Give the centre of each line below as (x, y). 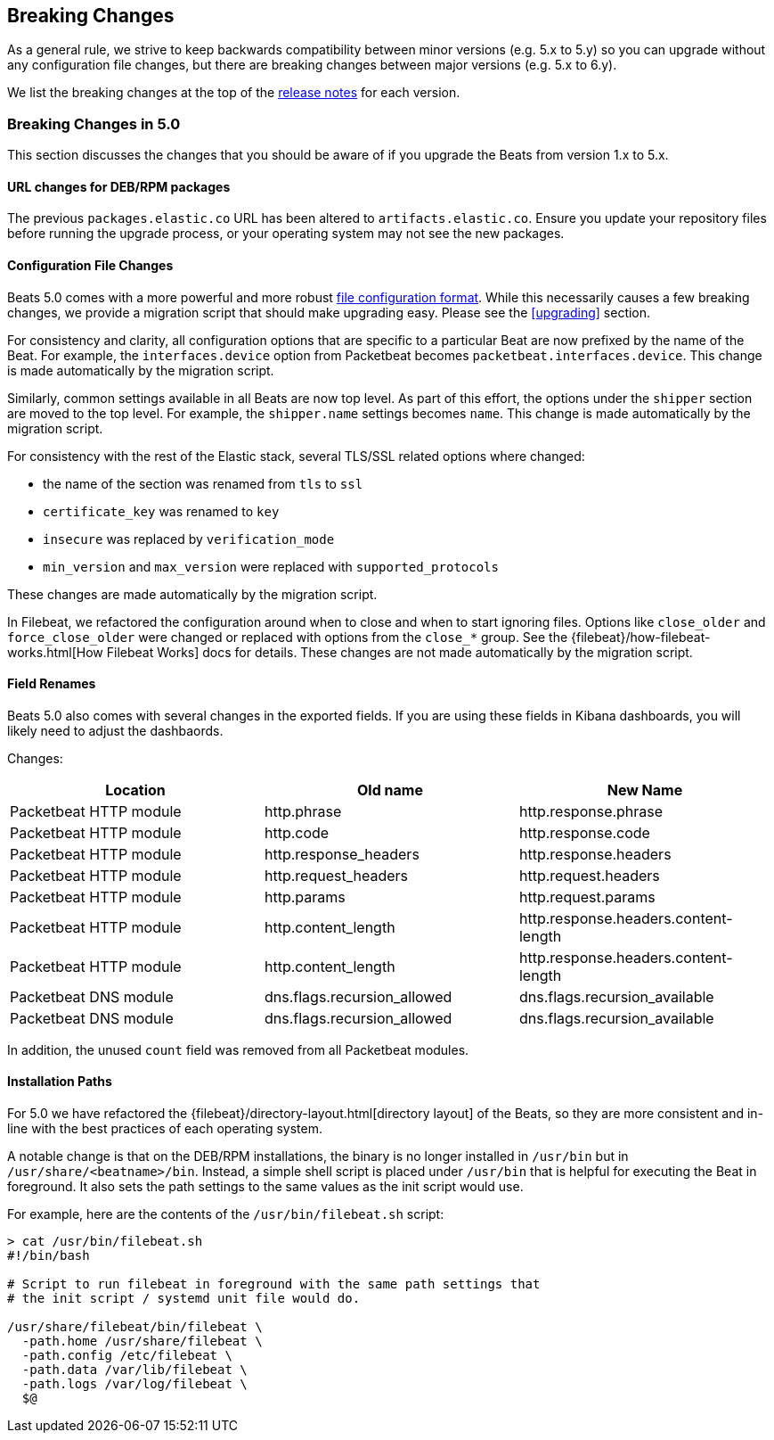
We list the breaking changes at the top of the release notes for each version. (234, 93)
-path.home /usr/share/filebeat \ (142, 1341)
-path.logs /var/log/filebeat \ (134, 1384)
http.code (297, 832)
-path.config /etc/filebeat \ (127, 1356)
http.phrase (303, 811)
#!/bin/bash (49, 1256)
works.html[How (55, 652)
